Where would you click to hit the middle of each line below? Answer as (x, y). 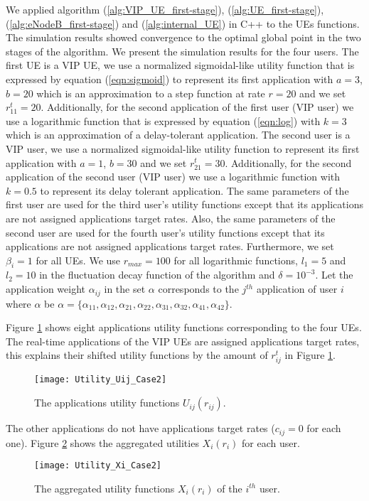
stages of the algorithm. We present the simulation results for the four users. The (182, 51)
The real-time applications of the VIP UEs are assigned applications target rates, (183, 341)
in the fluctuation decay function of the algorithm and (157, 275)
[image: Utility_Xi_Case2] (98, 466)
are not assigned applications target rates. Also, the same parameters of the (171, 218)
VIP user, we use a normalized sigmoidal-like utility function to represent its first (183, 148)
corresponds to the (198, 289)
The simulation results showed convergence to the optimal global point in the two (183, 37)
